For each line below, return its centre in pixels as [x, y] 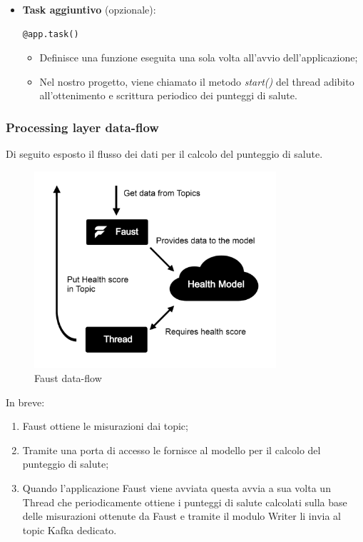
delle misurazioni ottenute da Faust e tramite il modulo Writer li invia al [181, 516]
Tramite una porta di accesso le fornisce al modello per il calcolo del [172, 450]
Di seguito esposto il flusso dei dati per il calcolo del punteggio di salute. [164, 154]
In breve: [25, 402]
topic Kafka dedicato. [70, 530]
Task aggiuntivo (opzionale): [89, 9]
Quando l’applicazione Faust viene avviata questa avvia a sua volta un [177, 487]
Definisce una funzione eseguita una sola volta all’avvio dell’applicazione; [199, 57]
